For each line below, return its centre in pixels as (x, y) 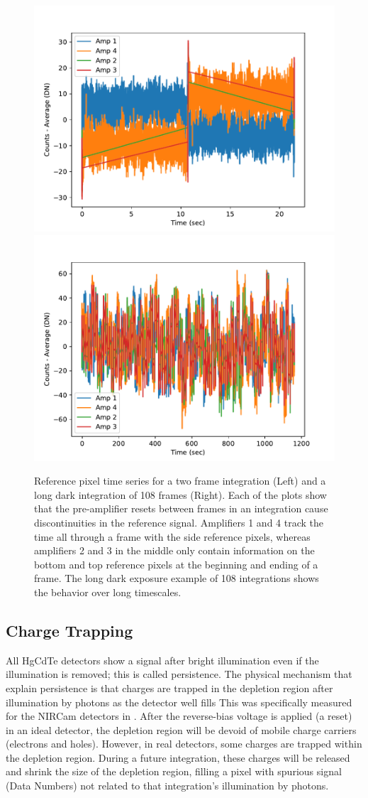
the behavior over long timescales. (108, 592)
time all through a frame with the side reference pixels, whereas (172, 536)
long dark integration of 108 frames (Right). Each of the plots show (180, 494)
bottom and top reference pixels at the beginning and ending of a (176, 564)
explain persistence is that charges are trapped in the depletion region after (169, 688)
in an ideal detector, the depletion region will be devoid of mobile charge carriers (181, 729)
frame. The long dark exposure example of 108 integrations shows (177, 578)
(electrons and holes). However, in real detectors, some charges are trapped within (184, 744)
